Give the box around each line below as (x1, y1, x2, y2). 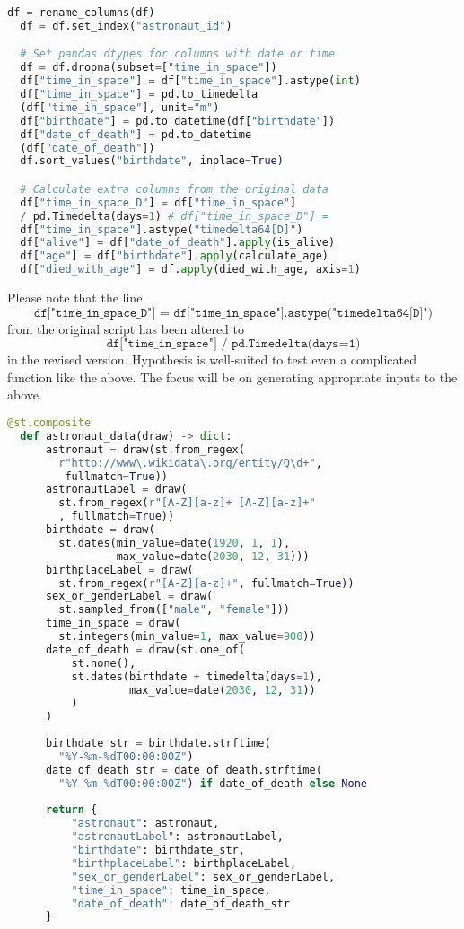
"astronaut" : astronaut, (71, 817, 220, 830)
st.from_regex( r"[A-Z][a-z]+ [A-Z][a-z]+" (58, 496, 316, 510)
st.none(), (71, 656, 136, 670)
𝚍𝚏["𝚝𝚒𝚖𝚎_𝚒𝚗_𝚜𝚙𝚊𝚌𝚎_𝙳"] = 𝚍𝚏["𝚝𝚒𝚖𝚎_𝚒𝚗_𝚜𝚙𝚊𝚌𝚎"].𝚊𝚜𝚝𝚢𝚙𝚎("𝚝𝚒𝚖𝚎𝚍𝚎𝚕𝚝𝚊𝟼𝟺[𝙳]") (34, 306, 433, 320)
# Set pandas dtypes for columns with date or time (20, 48, 336, 61)
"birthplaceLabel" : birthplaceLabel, (71, 856, 297, 870)
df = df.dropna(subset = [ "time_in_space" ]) (20, 61, 277, 74)
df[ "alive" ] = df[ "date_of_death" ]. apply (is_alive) (20, 236, 336, 250)
